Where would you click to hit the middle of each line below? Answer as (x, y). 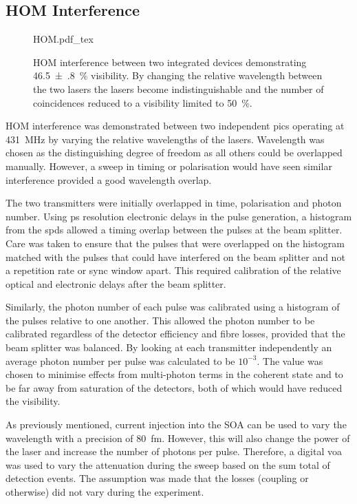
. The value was (290, 360)
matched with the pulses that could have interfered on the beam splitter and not (175, 256)
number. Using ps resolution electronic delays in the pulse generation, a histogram (179, 216)
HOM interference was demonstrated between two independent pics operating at (175, 126)
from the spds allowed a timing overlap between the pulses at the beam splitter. (174, 230)
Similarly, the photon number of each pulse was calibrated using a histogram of (173, 307)
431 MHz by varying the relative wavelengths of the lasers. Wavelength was (165, 139)
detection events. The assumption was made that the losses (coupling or (157, 478)
